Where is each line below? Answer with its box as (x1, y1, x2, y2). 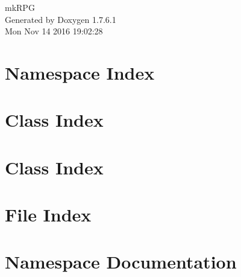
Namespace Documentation (5, 249, 237, 274)
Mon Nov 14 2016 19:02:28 (5, 25, 103, 37)
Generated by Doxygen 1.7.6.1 (5, 13, 116, 25)
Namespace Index (5, 60, 155, 84)
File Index (5, 202, 92, 227)
